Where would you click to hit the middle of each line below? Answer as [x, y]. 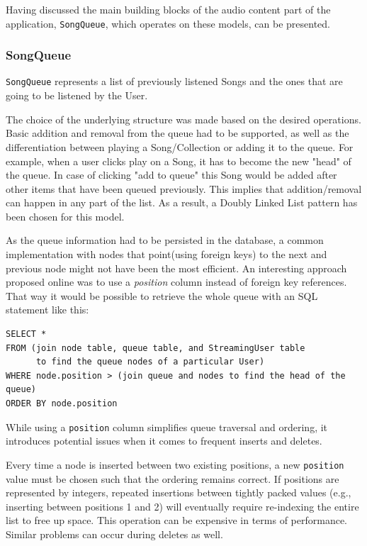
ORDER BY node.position [62, 403]
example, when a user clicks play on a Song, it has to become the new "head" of [179, 161]
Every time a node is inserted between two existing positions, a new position [175, 464]
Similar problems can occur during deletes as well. [114, 534]
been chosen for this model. [65, 216]
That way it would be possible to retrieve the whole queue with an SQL [162, 295]
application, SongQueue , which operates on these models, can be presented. [168, 23]
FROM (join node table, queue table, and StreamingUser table [156, 348]
